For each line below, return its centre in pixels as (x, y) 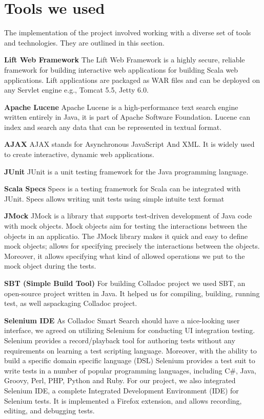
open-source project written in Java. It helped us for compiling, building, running (132, 293)
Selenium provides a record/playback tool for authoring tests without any (120, 340)
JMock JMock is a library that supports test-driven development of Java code (128, 216)
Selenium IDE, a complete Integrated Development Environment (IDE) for (121, 390)
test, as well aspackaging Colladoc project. (71, 303)
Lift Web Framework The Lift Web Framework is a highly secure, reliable (125, 60)
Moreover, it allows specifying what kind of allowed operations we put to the (125, 256)
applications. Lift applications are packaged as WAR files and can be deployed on (132, 80)
